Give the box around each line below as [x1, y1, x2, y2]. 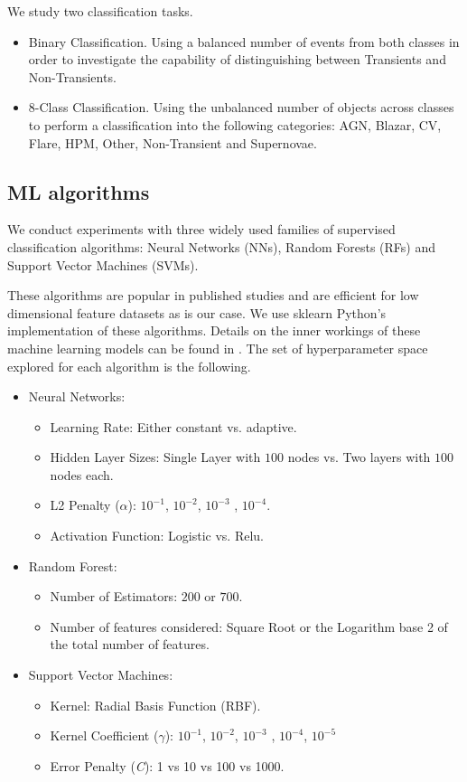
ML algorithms [7, 177, 150, 205]
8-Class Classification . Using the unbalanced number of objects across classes [28, 98, 454, 117]
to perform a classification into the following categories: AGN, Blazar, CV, [28, 115, 442, 134]
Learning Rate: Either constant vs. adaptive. [50, 417, 297, 436]
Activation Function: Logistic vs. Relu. [50, 526, 265, 545]
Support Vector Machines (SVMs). [7, 255, 199, 274]
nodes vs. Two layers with [287, 448, 431, 466]
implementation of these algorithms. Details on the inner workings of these [7, 321, 421, 340]
